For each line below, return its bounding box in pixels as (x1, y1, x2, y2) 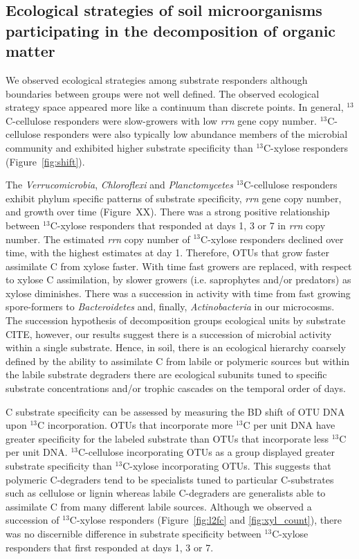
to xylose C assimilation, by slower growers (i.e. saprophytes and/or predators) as (6, 272, 351, 287)
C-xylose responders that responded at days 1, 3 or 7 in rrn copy (50, 218, 326, 232)
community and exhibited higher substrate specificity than (6, 140, 253, 154)
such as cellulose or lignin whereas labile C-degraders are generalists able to (6, 486, 326, 500)
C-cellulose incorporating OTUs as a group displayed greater (77, 445, 335, 459)
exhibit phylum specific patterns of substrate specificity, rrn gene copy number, (6, 190, 342, 205)
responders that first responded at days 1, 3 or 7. (6, 540, 214, 554)
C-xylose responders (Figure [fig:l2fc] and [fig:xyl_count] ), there (69, 513, 342, 527)
